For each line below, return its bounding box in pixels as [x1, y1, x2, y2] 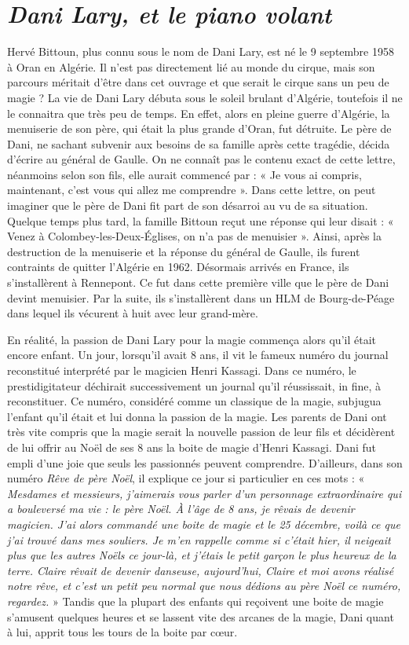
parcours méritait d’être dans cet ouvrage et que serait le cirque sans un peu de [7, 74, 389, 90]
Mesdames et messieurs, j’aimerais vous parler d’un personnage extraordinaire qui [7, 485, 402, 501]
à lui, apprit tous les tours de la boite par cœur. [7, 624, 238, 640]
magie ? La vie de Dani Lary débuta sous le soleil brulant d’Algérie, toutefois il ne [7, 89, 403, 105]
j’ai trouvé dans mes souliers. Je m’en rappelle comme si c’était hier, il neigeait [7, 531, 391, 548]
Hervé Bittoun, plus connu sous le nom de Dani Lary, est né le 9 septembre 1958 [7, 43, 394, 60]
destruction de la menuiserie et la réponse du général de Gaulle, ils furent [7, 243, 360, 259]
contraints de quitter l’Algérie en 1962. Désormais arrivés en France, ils [7, 258, 349, 275]
